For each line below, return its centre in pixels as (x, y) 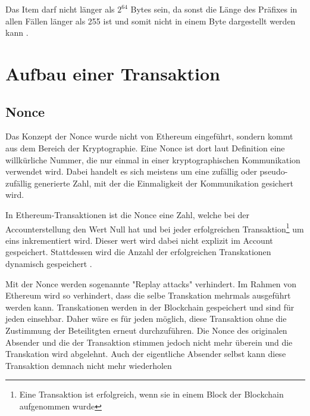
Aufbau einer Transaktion (113, 73)
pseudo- (274, 171)
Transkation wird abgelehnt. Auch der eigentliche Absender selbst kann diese (146, 354)
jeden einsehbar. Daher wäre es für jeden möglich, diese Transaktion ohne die (146, 319)
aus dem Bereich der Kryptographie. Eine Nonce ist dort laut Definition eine (145, 148)
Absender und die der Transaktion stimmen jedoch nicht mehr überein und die (149, 342)
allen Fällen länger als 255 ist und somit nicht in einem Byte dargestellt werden (151, 21)
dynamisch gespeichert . (49, 263)
